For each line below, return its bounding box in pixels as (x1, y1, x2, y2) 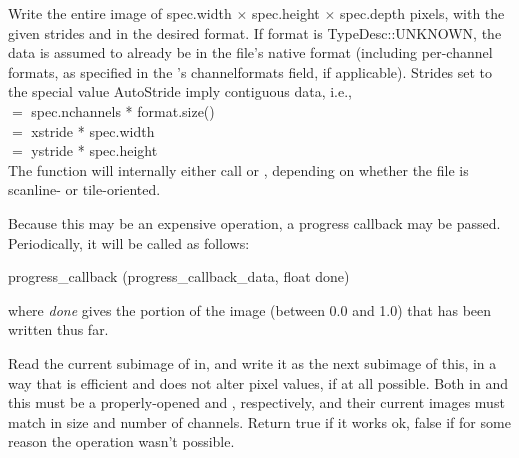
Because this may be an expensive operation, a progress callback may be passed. (8, 212, 501, 233)
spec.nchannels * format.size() (31, 100, 215, 121)
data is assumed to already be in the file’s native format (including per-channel (8, 42, 493, 63)
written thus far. (8, 319, 109, 340)
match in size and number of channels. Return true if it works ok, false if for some (8, 411, 511, 432)
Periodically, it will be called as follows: (8, 232, 250, 253)
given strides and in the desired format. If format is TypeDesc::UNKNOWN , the (8, 22, 502, 43)
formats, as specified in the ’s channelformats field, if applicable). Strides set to (8, 61, 493, 82)
